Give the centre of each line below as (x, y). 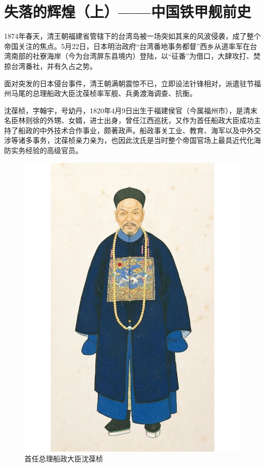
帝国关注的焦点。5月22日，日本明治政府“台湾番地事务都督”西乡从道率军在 (127, 46)
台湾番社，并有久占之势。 (54, 66)
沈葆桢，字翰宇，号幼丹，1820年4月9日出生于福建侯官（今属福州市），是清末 (131, 110)
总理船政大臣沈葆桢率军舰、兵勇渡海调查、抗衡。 (114, 93)
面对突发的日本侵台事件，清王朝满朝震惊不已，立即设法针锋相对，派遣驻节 (129, 83)
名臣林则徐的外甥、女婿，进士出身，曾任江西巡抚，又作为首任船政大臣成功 (129, 120)
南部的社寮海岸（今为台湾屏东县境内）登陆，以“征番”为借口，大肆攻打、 (132, 56)
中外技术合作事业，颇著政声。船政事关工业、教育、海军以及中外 (147, 130)
